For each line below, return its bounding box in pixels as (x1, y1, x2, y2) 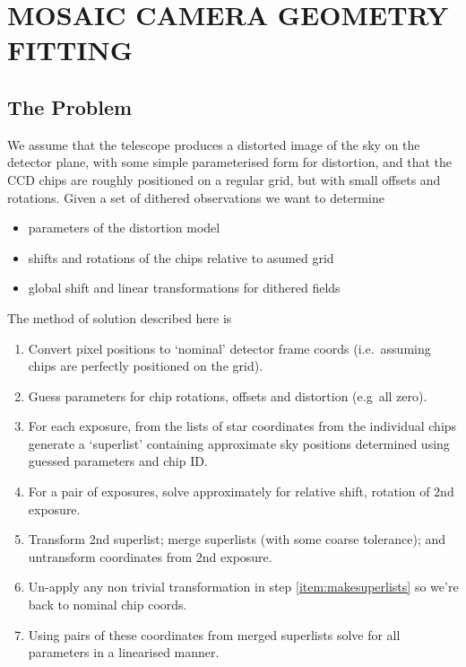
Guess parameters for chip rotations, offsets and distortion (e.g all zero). (28, 386, 427, 405)
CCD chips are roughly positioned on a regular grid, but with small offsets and (7, 170, 441, 189)
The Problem (7, 92, 133, 120)
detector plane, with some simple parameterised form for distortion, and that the (7, 153, 452, 171)
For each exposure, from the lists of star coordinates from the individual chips (28, 417, 457, 435)
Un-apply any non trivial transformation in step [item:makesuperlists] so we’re (28, 577, 459, 596)
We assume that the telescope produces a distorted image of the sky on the (7, 135, 420, 154)
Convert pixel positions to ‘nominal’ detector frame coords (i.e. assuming (28, 338, 431, 357)
